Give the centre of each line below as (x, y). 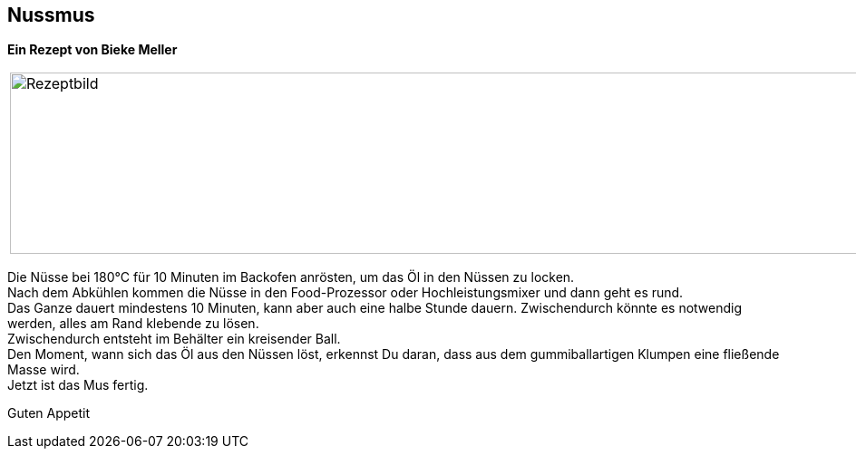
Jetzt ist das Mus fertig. (78, 385)
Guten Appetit (49, 413)
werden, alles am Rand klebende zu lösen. (133, 324)
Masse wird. (44, 370)
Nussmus (51, 15)
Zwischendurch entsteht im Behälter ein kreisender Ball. (174, 339)
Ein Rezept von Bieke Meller (92, 50)
